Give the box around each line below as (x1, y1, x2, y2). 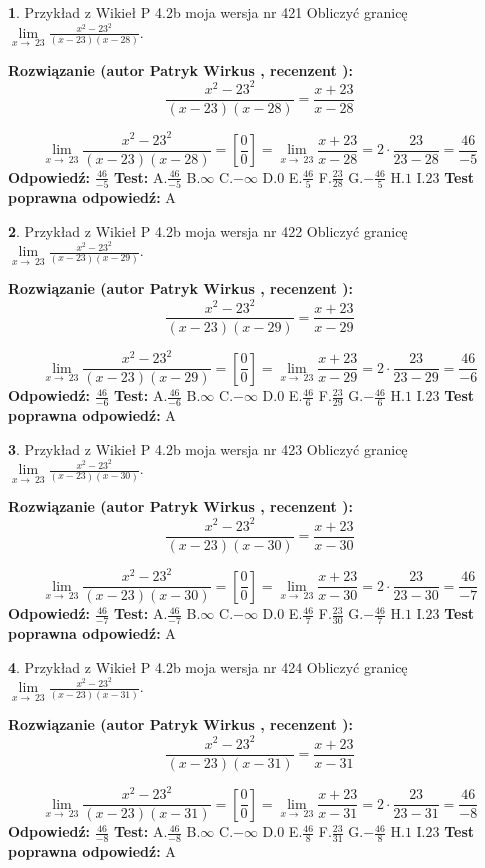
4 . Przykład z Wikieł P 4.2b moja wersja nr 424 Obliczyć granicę (8, 656, 408, 677)
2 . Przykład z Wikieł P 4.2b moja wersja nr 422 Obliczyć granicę (8, 220, 408, 241)
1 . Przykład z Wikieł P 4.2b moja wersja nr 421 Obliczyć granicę (8, 2, 408, 22)
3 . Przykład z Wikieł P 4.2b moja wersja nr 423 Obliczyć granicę (8, 438, 408, 459)
